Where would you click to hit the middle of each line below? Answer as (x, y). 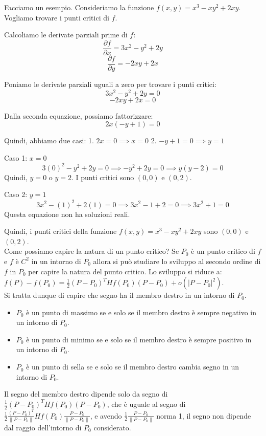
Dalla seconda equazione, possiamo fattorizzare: (79, 115)
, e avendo (106, 415)
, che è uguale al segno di (146, 404)
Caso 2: (16, 194)
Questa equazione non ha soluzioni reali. (67, 214)
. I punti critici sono (103, 177)
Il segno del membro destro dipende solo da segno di (86, 394)
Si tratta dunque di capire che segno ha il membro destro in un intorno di (119, 295)
